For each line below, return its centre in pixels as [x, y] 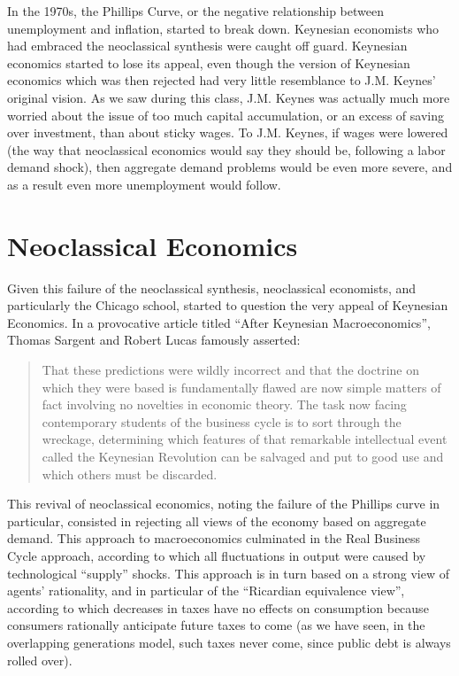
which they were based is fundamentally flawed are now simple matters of [241, 387]
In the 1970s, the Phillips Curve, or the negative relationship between [195, 11]
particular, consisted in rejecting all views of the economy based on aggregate [217, 521]
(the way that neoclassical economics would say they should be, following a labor [226, 149]
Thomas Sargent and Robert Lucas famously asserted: [154, 340]
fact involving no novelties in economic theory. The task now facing [224, 404]
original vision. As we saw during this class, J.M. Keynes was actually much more [229, 97]
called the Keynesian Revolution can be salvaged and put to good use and [243, 456]
